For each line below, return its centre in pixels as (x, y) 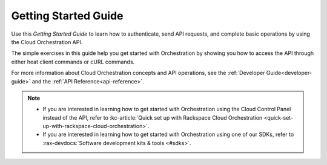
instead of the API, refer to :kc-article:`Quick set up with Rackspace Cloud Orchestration (153, 117)
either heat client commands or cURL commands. (73, 62)
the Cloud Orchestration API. (47, 42)
